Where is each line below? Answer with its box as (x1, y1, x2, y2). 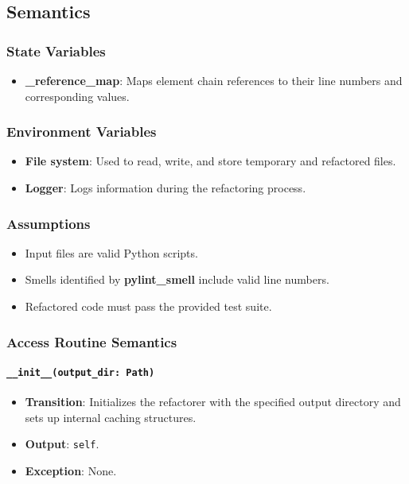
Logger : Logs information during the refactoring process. (25, 180, 306, 196)
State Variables (6, 41, 106, 60)
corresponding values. (25, 87, 130, 104)
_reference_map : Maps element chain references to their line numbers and (25, 72, 403, 88)
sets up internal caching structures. (25, 408, 197, 425)
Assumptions (6, 213, 91, 233)
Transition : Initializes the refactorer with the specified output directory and (25, 393, 401, 410)
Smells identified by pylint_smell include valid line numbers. (25, 271, 329, 288)
